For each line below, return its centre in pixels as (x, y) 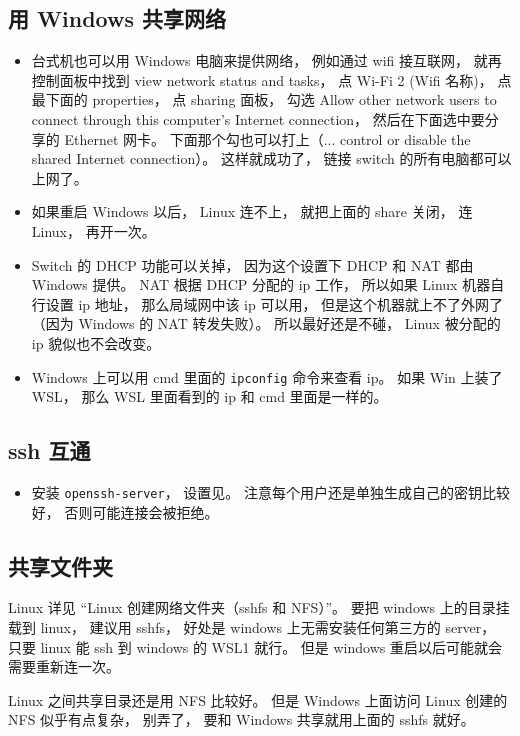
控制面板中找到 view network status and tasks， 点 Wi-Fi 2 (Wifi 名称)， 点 (271, 79)
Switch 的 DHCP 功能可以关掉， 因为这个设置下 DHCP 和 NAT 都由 (252, 264)
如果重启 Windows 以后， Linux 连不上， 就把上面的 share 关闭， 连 (252, 211)
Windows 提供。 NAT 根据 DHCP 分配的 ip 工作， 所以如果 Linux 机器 (261, 284)
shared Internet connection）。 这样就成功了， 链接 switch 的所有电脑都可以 (271, 158)
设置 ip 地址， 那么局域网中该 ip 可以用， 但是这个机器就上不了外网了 (274, 303)
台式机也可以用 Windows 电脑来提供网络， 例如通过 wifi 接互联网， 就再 (266, 60)
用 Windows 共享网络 (117, 18)
